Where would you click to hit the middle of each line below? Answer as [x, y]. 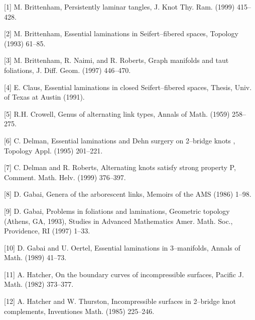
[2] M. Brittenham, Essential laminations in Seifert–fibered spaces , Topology [121, 33]
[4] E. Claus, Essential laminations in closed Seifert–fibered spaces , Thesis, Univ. [128, 87]
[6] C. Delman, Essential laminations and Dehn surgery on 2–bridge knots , [120, 140]
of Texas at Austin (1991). [44, 97]
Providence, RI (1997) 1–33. [47, 231]
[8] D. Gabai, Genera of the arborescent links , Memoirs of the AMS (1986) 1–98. [128, 194]
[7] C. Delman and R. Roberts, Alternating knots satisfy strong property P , [120, 167]
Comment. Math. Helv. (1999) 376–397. [65, 177]
